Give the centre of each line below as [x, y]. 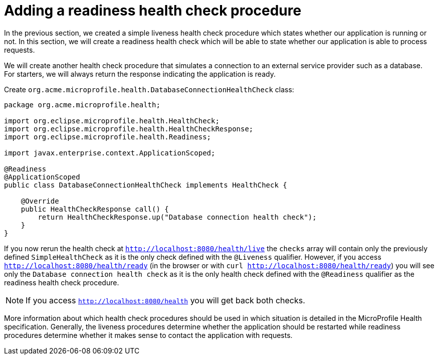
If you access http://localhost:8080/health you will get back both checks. [165, 300]
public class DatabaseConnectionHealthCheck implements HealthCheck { [146, 185]
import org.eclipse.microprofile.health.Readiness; [108, 137]
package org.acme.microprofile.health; [82, 105]
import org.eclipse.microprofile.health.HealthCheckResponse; [129, 129]
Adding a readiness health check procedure [153, 11]
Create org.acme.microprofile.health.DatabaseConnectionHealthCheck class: [149, 89]
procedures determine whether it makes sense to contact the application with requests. [148, 335]
